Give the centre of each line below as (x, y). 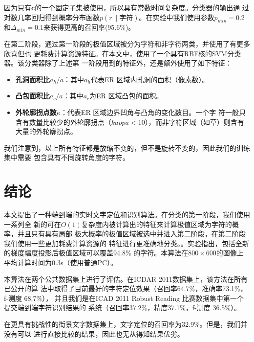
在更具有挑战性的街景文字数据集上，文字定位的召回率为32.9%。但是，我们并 (126, 324)
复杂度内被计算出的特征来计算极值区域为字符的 (157, 224)
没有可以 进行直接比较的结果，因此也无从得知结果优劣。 (94, 333)
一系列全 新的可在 (32, 224)
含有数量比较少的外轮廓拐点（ (63, 122)
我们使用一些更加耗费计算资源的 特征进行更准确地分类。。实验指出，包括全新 (127, 243)
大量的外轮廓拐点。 (46, 131)
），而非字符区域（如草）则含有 (194, 122)
